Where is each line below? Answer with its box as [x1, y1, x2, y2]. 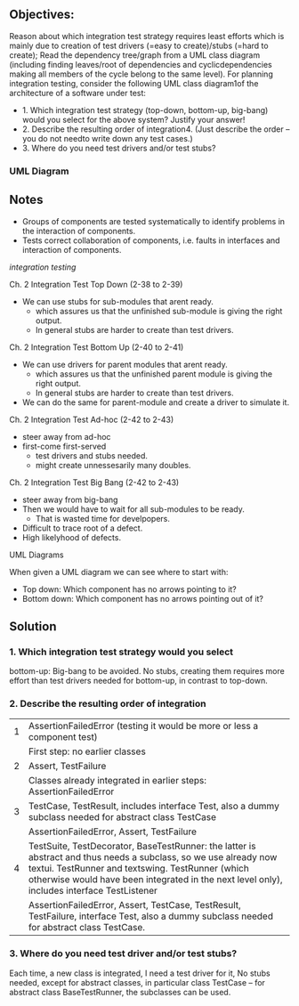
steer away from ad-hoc [21, 431, 111, 442]
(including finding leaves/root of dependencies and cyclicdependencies [9, 59, 273, 69]
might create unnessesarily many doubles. [35, 459, 191, 470]
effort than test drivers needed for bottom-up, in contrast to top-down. [9, 676, 269, 686]
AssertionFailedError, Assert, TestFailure [28, 825, 198, 838]
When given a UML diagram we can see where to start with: [9, 566, 229, 577]
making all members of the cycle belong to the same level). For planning [9, 69, 273, 79]
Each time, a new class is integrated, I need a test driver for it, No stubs [9, 968, 271, 978]
